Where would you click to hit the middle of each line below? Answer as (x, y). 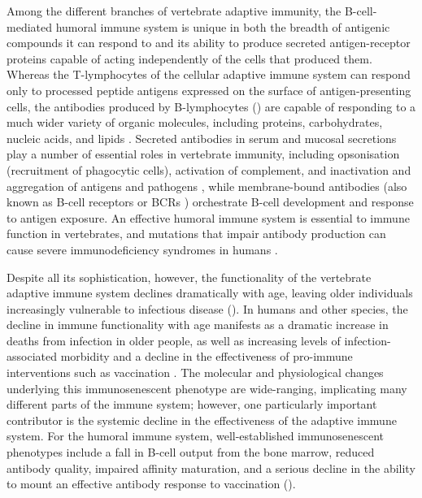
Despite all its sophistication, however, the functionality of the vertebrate (189, 277)
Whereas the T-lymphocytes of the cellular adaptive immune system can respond (209, 74)
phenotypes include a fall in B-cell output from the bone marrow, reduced (191, 452)
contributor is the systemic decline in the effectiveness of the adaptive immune (202, 420)
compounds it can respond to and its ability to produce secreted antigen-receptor (209, 43)
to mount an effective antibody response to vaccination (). (151, 484)
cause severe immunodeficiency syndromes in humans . (142, 249)
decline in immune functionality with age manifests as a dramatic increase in (198, 325)
